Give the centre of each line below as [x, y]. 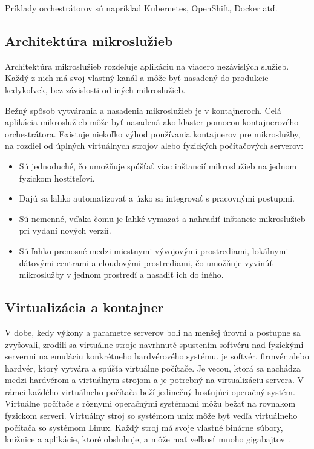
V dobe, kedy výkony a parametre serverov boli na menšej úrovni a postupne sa [153, 332]
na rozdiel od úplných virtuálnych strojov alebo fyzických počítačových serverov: [154, 146]
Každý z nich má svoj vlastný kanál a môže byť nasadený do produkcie [137, 78]
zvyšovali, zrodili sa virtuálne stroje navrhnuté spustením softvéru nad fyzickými [154, 344]
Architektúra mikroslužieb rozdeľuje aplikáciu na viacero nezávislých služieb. [147, 66]
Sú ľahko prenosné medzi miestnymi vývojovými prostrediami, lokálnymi [154, 250]
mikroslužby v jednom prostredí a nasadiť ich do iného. [121, 274]
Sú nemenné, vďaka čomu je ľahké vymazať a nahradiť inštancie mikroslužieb [162, 218]
